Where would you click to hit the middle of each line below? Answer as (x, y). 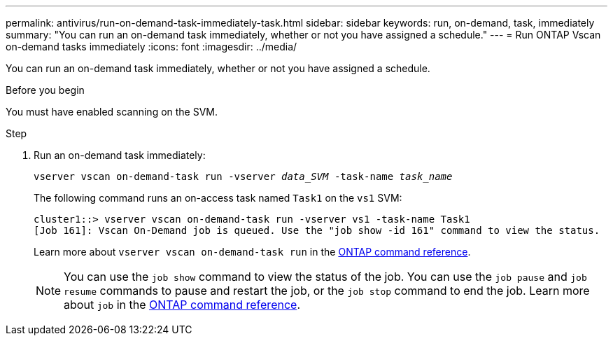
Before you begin (45, 90)
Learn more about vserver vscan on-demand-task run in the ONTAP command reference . (252, 252)
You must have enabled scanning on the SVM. (112, 112)
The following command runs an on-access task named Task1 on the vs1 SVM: (218, 198)
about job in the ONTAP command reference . (182, 305)
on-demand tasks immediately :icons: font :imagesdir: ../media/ (152, 47)
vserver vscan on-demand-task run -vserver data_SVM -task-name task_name (243, 176)
